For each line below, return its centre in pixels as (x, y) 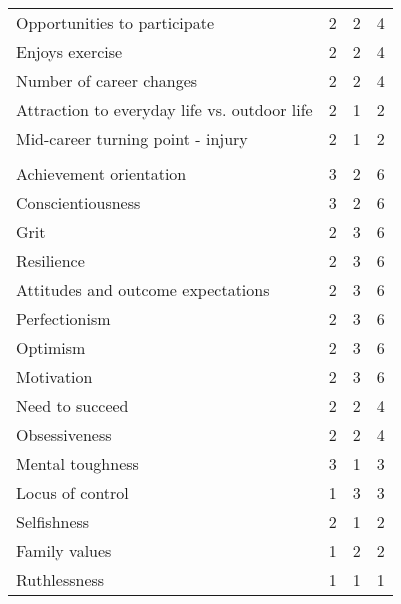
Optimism (51, 347)
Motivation (54, 376)
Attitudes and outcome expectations (143, 289)
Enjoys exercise (69, 51)
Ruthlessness (60, 579)
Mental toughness (77, 463)
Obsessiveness (64, 434)
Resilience (50, 260)
